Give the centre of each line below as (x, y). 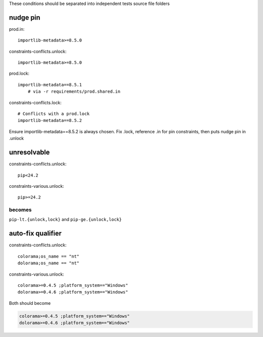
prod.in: (17, 29)
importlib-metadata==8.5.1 (50, 85)
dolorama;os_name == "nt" (49, 263)
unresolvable (29, 152)
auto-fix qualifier (35, 233)
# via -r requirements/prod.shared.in (74, 92)
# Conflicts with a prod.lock (54, 114)
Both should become (30, 303)
